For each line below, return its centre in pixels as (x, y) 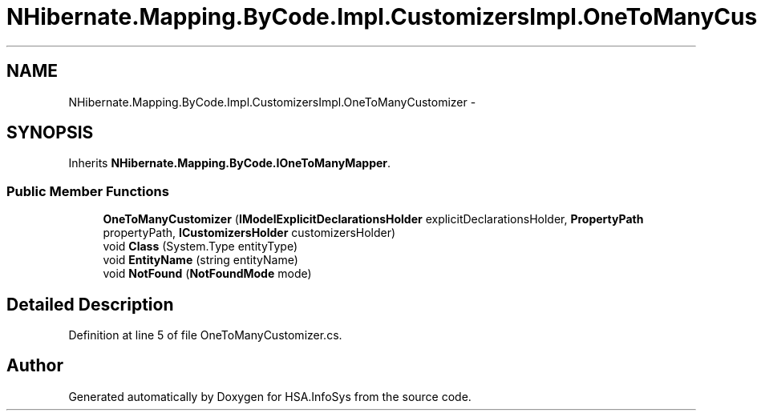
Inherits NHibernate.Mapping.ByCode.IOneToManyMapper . (230, 163)
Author (35, 366)
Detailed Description (90, 304)
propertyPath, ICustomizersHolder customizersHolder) (249, 233)
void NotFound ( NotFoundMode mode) (207, 274)
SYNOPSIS (50, 133)
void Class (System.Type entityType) (200, 247)
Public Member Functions (88, 191)
